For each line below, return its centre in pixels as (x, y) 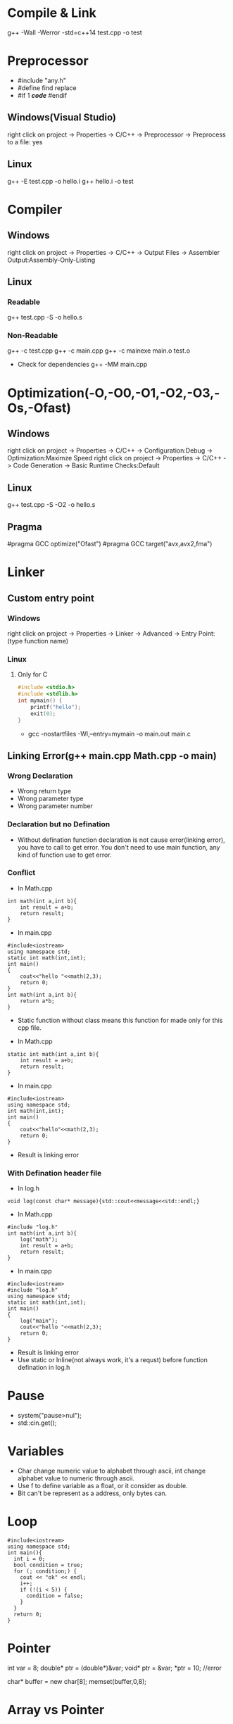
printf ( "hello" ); (56, 707)
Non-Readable (33, 336)
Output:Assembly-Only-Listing (51, 260)
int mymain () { (40, 701)
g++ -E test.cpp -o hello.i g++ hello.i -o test (70, 181)
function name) (46, 641)
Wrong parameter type (50, 799)
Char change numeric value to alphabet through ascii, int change (112, 1471)
